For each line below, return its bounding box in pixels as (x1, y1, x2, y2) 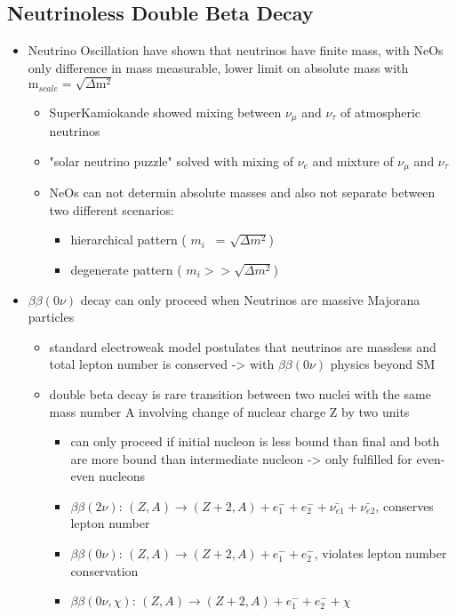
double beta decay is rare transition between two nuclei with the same (49, 384, 431, 403)
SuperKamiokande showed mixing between (49, 102, 282, 121)
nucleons (99, 467, 146, 485)
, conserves (375, 496, 434, 515)
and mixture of (312, 151, 394, 170)
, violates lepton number (314, 544, 447, 563)
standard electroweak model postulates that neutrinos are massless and (49, 337, 436, 356)
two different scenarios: (49, 200, 174, 219)
